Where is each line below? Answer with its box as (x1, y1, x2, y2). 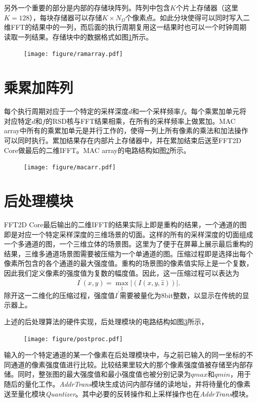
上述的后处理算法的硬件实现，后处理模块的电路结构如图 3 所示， (4, 316, 208, 326)
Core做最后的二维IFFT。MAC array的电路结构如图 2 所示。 (4, 145, 190, 155)
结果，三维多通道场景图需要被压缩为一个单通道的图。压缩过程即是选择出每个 (4, 248, 253, 258)
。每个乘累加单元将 (184, 106, 247, 116)
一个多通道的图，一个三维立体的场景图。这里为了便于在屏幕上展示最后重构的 (4, 239, 253, 249)
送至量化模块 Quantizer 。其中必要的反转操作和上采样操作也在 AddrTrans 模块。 (4, 388, 253, 399)
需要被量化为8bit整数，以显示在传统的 (120, 290, 243, 300)
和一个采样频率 (132, 106, 181, 116)
